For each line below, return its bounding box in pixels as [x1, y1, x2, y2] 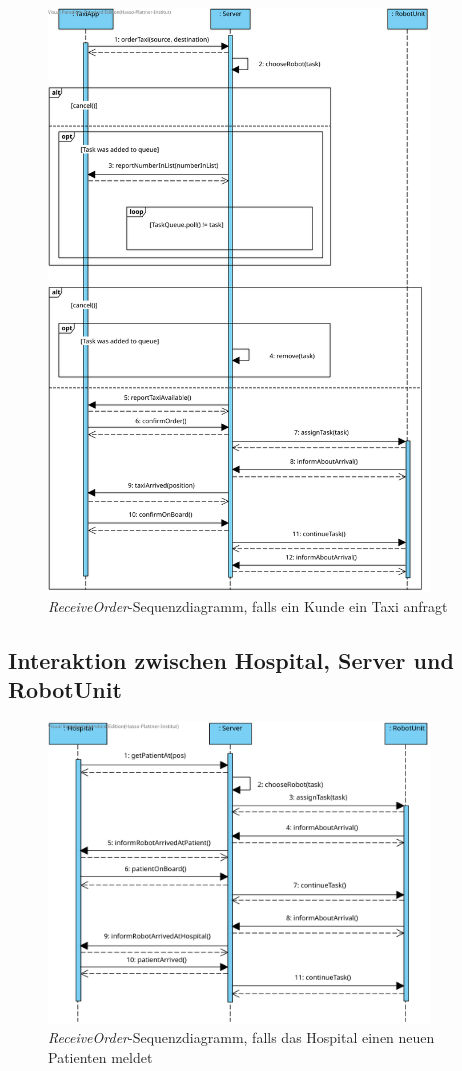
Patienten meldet [48, 1046, 153, 1067]
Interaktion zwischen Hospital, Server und [8, 644, 454, 675]
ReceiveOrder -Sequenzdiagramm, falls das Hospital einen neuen [48, 1027, 435, 1048]
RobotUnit [8, 674, 122, 705]
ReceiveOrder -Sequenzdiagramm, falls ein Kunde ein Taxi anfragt [48, 595, 448, 616]
